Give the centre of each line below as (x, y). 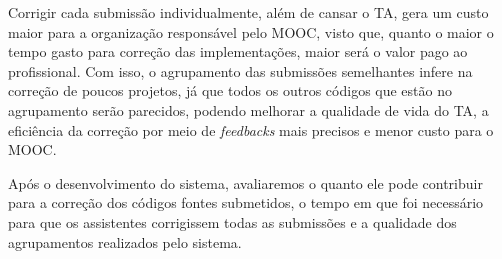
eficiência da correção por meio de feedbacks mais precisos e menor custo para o (251, 129)
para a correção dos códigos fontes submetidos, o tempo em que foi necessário (246, 202)
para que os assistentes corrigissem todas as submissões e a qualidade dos (232, 221)
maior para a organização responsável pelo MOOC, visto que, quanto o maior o (251, 31)
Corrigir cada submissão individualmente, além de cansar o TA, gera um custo (248, 12)
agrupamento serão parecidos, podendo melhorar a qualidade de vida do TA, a (248, 109)
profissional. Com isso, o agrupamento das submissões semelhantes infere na (240, 70)
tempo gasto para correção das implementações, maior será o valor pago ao (238, 51)
